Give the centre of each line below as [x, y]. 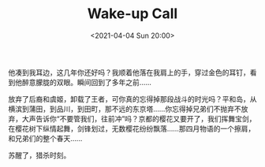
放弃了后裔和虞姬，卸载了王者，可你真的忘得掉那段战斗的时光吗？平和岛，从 [132, 98]
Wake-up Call [132, 14]
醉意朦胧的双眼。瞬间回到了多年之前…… [87, 82]
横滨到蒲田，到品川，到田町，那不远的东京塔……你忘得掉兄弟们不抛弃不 [125, 109]
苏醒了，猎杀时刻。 [39, 155]
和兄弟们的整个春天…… [45, 138]
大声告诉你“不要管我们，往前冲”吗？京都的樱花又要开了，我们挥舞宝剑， [139, 118]
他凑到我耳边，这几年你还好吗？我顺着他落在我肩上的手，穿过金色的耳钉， [129, 72]
